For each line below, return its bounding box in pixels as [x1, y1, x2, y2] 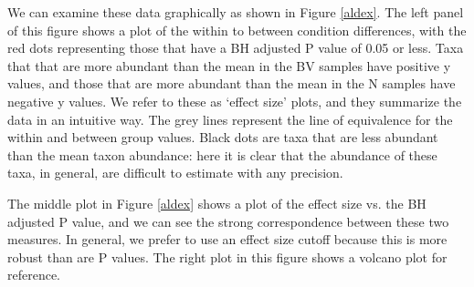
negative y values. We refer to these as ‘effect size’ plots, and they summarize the [7, 91, 462, 110]
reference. [7, 265, 61, 284]
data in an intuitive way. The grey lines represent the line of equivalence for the [7, 109, 453, 128]
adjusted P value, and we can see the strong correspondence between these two [7, 211, 449, 231]
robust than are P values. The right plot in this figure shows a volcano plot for [7, 247, 448, 266]
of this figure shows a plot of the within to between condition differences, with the [7, 20, 467, 39]
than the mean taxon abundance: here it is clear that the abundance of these [7, 145, 437, 164]
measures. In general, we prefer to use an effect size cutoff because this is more [7, 230, 448, 249]
